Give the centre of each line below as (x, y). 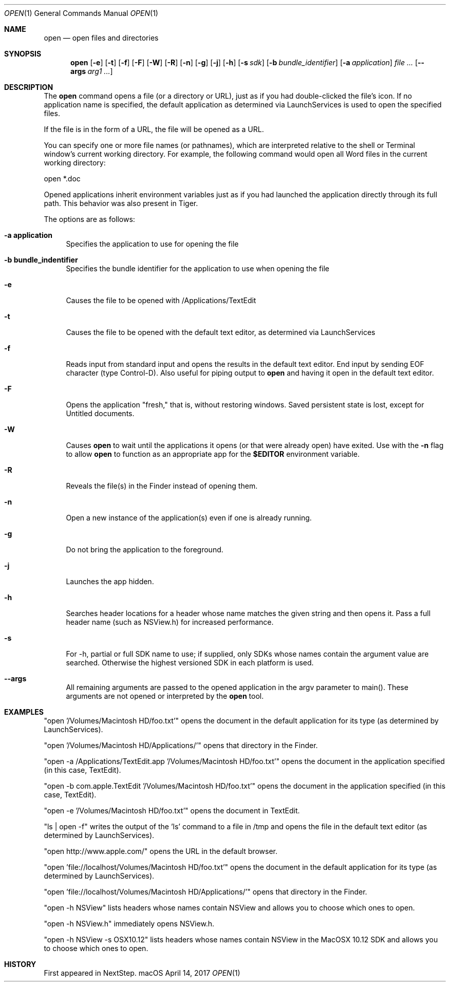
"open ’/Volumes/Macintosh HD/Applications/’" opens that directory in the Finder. (181, 745)
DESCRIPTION (29, 87)
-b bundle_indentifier (41, 260)
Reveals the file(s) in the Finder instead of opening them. (162, 486)
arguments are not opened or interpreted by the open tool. (165, 696)
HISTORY (20, 964)
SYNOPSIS (23, 54)
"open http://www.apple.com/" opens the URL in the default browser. (161, 851)
